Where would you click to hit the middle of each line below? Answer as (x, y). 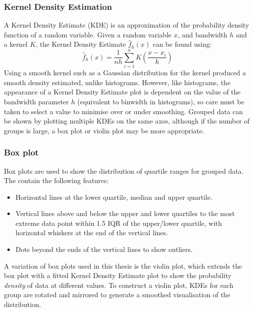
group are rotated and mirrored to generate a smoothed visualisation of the (117, 295)
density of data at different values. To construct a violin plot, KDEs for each (119, 285)
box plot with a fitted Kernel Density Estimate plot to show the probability (118, 275)
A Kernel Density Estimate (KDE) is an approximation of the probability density (127, 25)
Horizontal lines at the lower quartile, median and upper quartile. (114, 197)
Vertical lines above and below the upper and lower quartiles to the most (125, 213)
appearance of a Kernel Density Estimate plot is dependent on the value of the (122, 92)
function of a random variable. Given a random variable (88, 34)
